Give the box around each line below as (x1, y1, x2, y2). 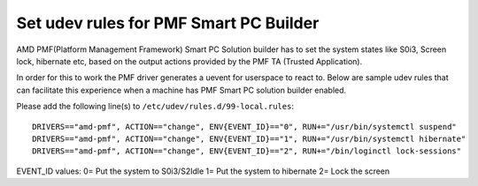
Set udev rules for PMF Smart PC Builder (16, 13, 320, 33)
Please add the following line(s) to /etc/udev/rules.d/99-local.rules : (16, 101, 294, 112)
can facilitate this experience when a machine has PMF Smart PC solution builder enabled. (16, 85, 347, 95)
